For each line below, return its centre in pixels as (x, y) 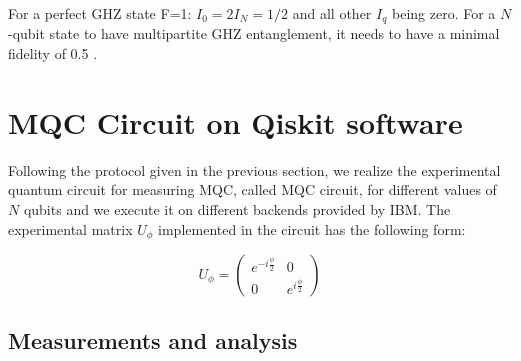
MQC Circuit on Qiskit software (235, 121)
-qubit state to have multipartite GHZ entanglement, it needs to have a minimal (254, 33)
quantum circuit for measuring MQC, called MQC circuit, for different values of (252, 189)
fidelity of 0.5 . (53, 53)
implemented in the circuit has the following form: (312, 228)
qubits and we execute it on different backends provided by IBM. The (237, 208)
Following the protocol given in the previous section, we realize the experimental (254, 169)
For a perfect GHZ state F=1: (100, 13)
